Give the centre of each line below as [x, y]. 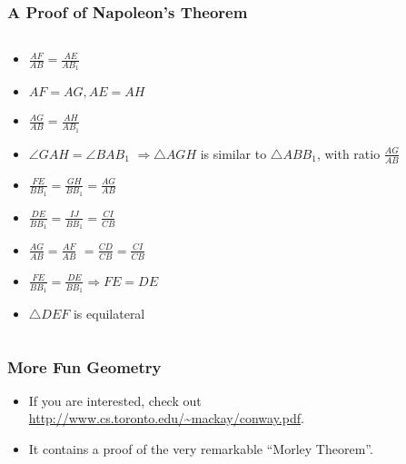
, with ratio [348, 153]
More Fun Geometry [84, 366]
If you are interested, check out [115, 400]
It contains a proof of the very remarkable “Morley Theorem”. [201, 449]
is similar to [233, 153]
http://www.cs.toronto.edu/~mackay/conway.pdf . [166, 418]
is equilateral [109, 314]
